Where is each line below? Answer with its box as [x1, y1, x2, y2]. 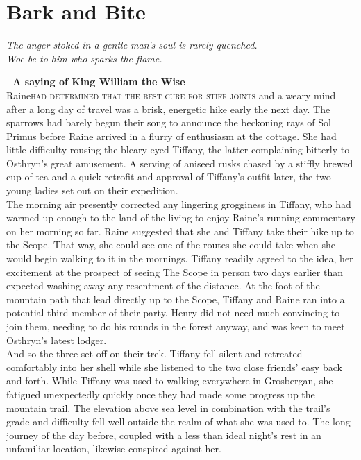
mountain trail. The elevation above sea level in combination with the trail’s [6, 400, 330, 415]
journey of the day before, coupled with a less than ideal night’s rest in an [6, 427, 321, 442]
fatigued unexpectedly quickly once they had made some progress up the [6, 386, 315, 401]
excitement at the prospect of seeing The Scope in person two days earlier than [6, 264, 343, 279]
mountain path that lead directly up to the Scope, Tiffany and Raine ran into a [6, 291, 345, 306]
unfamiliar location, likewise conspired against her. [6, 441, 221, 456]
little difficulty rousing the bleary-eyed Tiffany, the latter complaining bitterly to [6, 142, 350, 157]
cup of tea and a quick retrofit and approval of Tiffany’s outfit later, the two [6, 169, 331, 184]
